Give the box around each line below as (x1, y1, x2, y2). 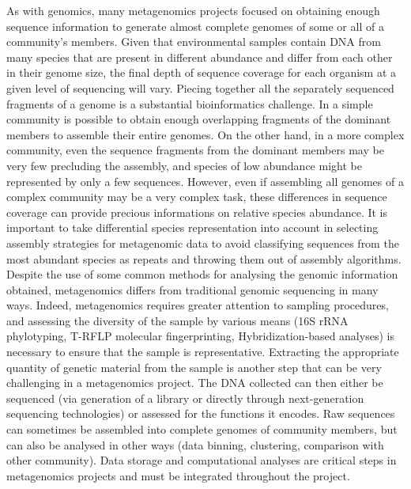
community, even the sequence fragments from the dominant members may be (6, 142, 384, 158)
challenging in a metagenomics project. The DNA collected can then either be (6, 374, 383, 391)
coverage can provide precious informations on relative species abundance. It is (6, 203, 388, 220)
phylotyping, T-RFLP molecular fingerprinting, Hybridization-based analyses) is (6, 328, 394, 344)
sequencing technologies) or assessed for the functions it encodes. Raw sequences (6, 405, 395, 422)
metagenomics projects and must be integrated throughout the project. (6, 467, 350, 483)
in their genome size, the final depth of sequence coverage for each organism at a (6, 64, 397, 81)
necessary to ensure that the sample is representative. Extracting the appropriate (6, 343, 399, 360)
